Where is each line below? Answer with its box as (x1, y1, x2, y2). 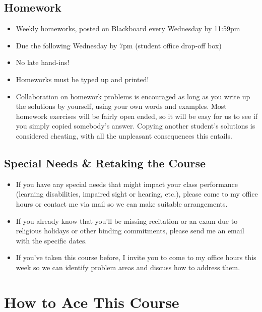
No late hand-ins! (16, 57, 70, 68)
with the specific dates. (16, 235, 87, 245)
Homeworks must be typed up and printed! (16, 74, 149, 84)
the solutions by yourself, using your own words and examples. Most (16, 101, 227, 111)
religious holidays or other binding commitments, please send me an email (16, 225, 244, 236)
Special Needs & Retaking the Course (4, 155, 206, 170)
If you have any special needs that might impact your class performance (16, 178, 238, 189)
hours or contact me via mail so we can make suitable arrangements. (16, 198, 228, 209)
